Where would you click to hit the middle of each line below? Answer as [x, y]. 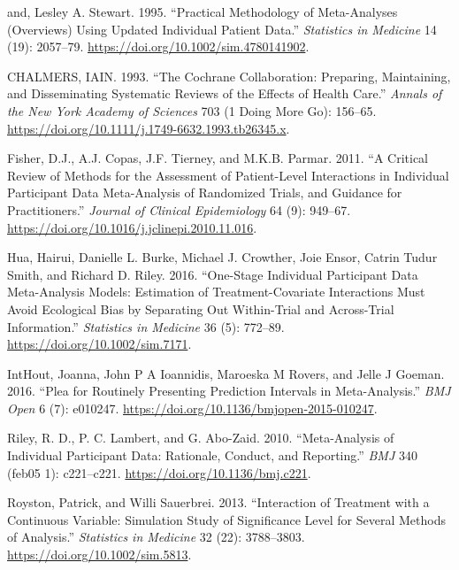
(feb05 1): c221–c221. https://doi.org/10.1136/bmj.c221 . [159, 472]
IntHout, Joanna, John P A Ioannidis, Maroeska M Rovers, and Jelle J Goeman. [226, 373]
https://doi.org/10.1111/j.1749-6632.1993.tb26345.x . [149, 128]
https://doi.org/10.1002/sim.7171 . [99, 344]
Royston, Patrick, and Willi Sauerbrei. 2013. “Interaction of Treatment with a [218, 502]
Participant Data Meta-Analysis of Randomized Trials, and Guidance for [205, 193]
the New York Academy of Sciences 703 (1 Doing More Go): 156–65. [192, 110]
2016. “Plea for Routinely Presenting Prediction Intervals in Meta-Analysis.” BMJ [229, 391]
